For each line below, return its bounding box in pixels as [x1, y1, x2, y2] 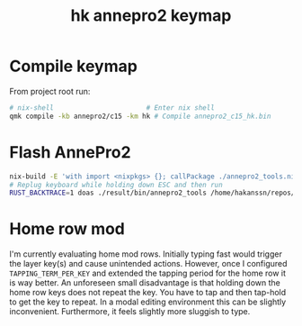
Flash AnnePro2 [9, 141, 132, 162]
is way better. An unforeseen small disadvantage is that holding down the [9, 277, 281, 288]
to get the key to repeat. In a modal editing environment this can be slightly [9, 296, 287, 307]
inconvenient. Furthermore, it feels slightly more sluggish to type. [9, 306, 251, 317]
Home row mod [9, 219, 126, 240]
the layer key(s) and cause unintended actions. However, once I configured [9, 258, 288, 269]
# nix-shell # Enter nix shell [9, 103, 216, 113]
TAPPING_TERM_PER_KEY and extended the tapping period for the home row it [9, 267, 286, 279]
